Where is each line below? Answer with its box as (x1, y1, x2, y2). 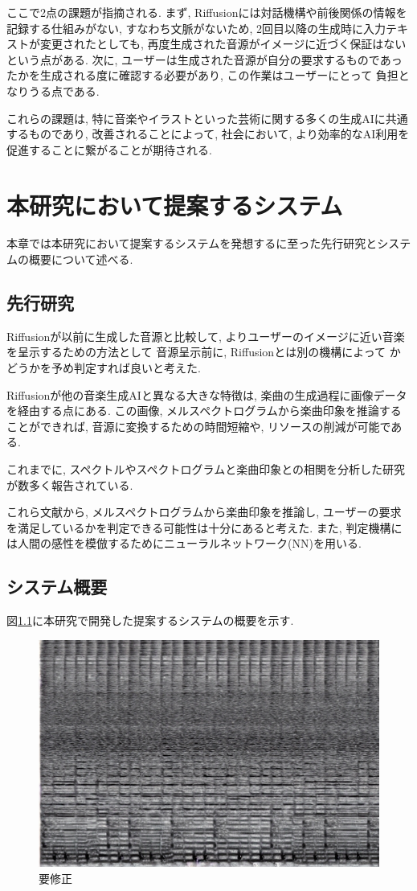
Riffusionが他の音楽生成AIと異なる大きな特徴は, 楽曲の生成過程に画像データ (6, 386, 407, 403)
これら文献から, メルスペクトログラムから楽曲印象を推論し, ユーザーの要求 (6, 503, 402, 520)
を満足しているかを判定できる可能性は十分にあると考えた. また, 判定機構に (6, 519, 403, 536)
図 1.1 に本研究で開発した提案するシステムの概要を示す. (6, 612, 294, 629)
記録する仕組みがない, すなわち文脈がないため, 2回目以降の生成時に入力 (6, 19, 386, 36)
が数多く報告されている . (6, 476, 133, 493)
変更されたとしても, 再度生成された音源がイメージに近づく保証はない (39, 35, 407, 52)
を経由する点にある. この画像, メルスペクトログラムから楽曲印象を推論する (6, 402, 402, 419)
